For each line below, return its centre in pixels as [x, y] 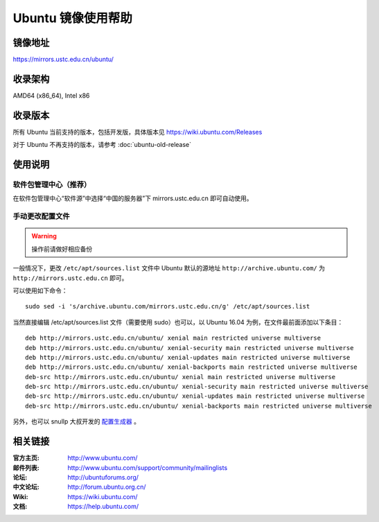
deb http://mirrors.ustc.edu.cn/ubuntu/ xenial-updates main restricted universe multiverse [188, 357]
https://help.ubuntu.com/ [103, 507]
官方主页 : [26, 458]
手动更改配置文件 [41, 216]
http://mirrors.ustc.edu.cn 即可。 [70, 278]
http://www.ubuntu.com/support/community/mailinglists [148, 467]
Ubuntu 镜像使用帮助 [73, 18]
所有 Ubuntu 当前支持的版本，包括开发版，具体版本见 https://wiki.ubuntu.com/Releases [138, 132]
